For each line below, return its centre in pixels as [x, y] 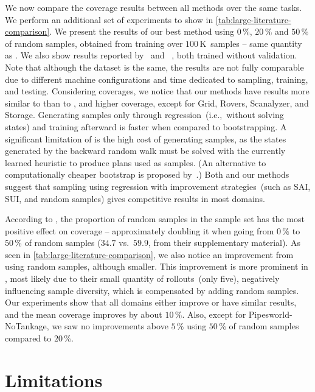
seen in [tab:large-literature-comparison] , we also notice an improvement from [149, 254]
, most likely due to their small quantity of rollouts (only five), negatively [142, 278]
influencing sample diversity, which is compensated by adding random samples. [152, 290]
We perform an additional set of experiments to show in [109, 19]
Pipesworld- [270, 314]
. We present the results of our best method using [142, 31]
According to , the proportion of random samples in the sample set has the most [155, 219]
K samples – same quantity [251, 43]
